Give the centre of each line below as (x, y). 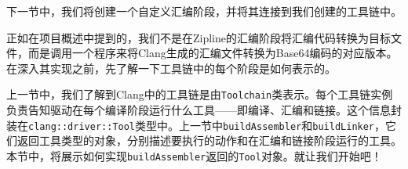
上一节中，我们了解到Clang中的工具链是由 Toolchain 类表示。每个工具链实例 (200, 94)
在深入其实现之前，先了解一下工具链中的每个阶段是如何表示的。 (171, 68)
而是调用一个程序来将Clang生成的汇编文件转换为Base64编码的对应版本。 (213, 53)
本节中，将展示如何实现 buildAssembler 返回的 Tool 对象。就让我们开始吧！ (194, 155)
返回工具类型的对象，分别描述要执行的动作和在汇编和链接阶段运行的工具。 (209, 140)
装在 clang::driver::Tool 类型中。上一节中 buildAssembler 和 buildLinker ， (196, 125)
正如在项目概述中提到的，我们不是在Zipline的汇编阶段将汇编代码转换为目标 (199, 37)
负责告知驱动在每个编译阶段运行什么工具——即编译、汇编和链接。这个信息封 (204, 110)
